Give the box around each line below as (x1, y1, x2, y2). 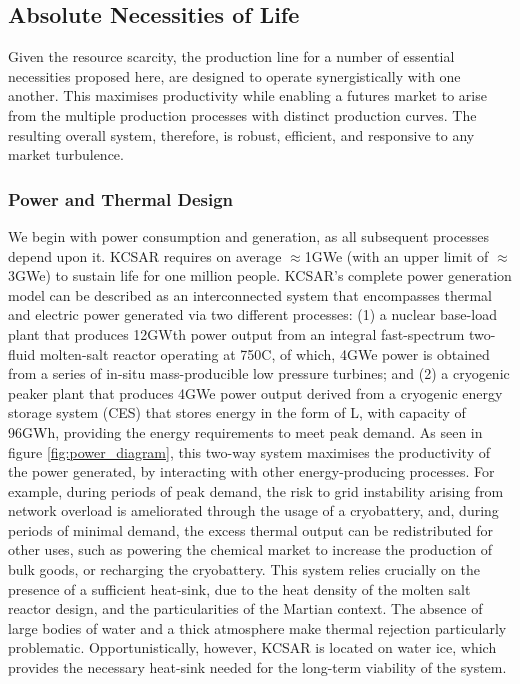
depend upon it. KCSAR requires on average (8, 245, 282, 266)
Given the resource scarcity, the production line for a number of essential (8, 46, 455, 67)
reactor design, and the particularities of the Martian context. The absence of (8, 598, 483, 619)
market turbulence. (8, 144, 124, 165)
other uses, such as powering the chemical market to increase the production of (8, 539, 492, 560)
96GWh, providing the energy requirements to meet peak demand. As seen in (8, 421, 483, 442)
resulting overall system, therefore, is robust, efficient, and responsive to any (8, 124, 475, 145)
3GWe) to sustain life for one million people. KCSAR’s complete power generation (8, 265, 512, 286)
